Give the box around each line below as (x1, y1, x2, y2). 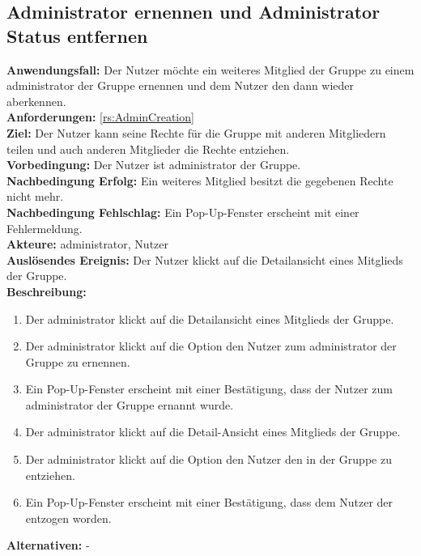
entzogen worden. (25, 509, 112, 526)
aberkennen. (6, 92, 66, 109)
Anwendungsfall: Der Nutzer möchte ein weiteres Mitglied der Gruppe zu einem (6, 61, 415, 78)
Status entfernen (6, 23, 148, 48)
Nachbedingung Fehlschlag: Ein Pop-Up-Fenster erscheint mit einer (6, 203, 359, 220)
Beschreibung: (6, 282, 87, 299)
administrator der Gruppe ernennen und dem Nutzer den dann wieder (6, 77, 355, 94)
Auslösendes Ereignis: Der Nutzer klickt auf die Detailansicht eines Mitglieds (6, 251, 403, 268)
